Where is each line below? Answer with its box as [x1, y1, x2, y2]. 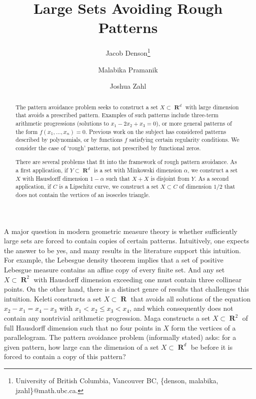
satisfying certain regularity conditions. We [129, 135, 240, 144]
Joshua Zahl [110, 81, 146, 91]
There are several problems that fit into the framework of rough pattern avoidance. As [15, 158, 237, 166]
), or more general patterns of [156, 119, 232, 127]
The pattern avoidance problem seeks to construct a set [15, 102, 158, 111]
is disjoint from [151, 174, 190, 182]
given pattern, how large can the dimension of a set [4, 341, 159, 352]
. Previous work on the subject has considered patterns [85, 127, 226, 135]
